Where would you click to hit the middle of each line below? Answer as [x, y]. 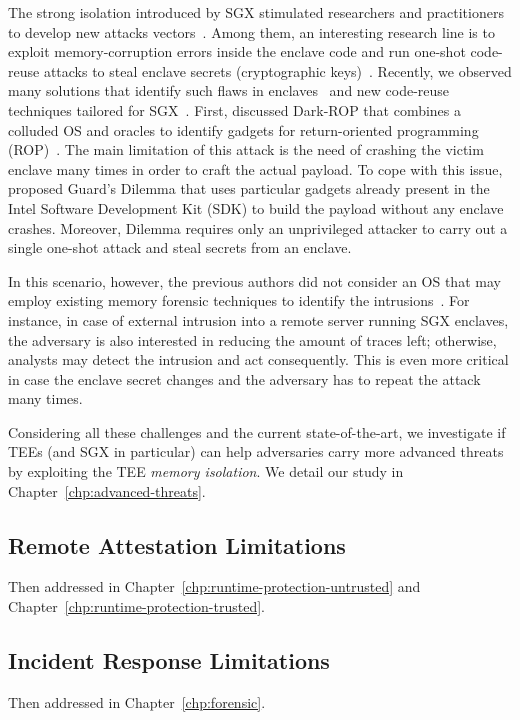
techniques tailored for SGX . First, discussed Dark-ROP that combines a [235, 109]
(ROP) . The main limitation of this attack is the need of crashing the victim [246, 149]
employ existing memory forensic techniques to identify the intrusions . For [239, 300]
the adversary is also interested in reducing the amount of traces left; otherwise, [252, 339]
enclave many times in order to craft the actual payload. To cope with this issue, [255, 168]
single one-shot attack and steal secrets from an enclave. [180, 247]
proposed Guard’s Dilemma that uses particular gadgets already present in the [249, 188]
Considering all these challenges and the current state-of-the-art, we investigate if [257, 431]
